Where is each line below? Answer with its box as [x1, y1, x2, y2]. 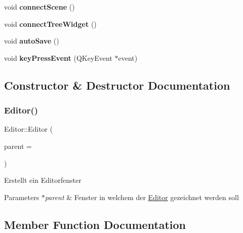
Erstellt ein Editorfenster [4, 175, 82, 185]
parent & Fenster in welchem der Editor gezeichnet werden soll [45, 191, 239, 202]
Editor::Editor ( [4, 124, 53, 134]
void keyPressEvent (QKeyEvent [4, 52, 112, 63]
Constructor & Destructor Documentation [4, 77, 230, 93]
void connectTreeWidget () [4, 18, 97, 29]
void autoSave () [4, 35, 59, 46]
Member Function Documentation [4, 216, 186, 232]
